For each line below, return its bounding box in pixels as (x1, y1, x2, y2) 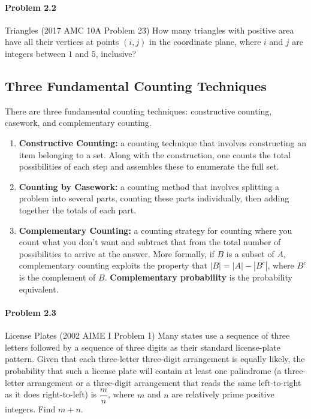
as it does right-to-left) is (5, 388, 97, 400)
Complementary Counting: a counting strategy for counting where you (19, 224, 292, 236)
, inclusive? (95, 47, 137, 59)
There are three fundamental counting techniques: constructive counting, (5, 104, 272, 117)
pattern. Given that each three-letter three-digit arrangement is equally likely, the (5, 352, 305, 365)
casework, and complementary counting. (5, 116, 152, 129)
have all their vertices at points (5, 35, 119, 48)
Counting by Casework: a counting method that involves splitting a (19, 180, 280, 192)
